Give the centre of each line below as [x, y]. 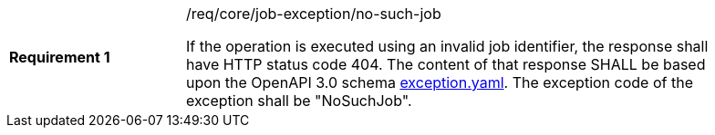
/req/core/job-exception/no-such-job [314, 14]
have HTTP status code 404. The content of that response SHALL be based [446, 64]
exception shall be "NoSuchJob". [299, 101]
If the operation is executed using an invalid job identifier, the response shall [447, 46]
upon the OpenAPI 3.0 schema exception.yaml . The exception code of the [440, 82]
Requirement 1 [60, 57]
